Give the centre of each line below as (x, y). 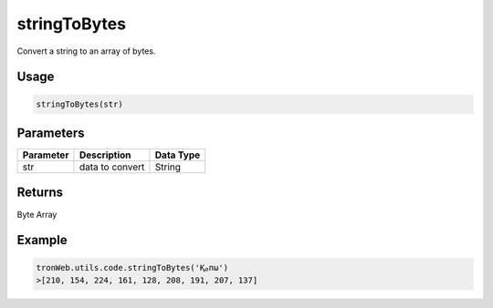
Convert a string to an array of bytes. (86, 51)
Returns (40, 193)
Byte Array (37, 214)
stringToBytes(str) (79, 104)
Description (105, 155)
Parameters (51, 133)
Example (42, 240)
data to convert (112, 167)
